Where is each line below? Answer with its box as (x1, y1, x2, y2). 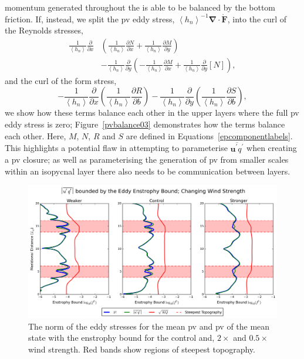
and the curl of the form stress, (5, 74, 117, 86)
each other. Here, (5, 129, 66, 142)
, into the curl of (227, 12, 287, 25)
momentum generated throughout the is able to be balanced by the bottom (5, 1, 275, 13)
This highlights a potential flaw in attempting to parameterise (5, 142, 228, 154)
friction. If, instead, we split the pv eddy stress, (5, 12, 175, 25)
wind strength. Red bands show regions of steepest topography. (28, 343, 255, 355)
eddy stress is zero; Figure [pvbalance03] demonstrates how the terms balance (5, 118, 285, 130)
